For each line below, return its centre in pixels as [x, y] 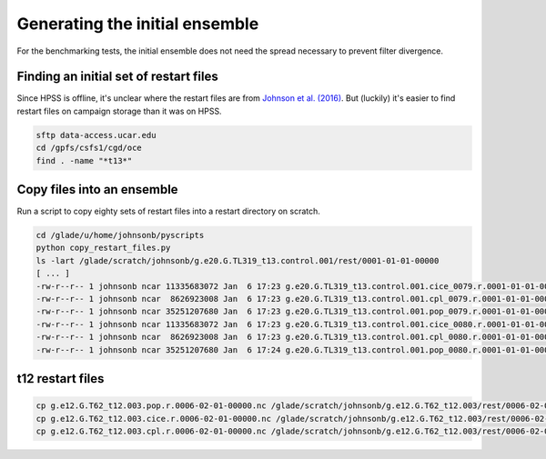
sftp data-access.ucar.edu [96, 135]
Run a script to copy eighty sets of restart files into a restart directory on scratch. [168, 211]
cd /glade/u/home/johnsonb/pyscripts [120, 235]
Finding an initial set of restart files [117, 77]
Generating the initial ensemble [138, 24]
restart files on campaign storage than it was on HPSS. [119, 111]
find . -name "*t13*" [84, 160]
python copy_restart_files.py [103, 248]
